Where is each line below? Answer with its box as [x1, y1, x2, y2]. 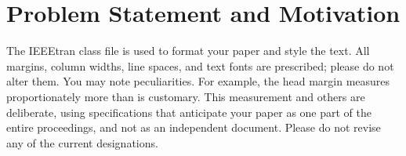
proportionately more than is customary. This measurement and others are [6, 88, 365, 104]
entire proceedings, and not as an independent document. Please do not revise [6, 119, 381, 136]
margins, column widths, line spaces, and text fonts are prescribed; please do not [6, 57, 394, 74]
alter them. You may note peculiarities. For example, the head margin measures [6, 73, 390, 89]
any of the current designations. [6, 134, 158, 151]
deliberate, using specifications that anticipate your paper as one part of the [6, 103, 372, 120]
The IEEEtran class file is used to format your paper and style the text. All [6, 42, 370, 59]
